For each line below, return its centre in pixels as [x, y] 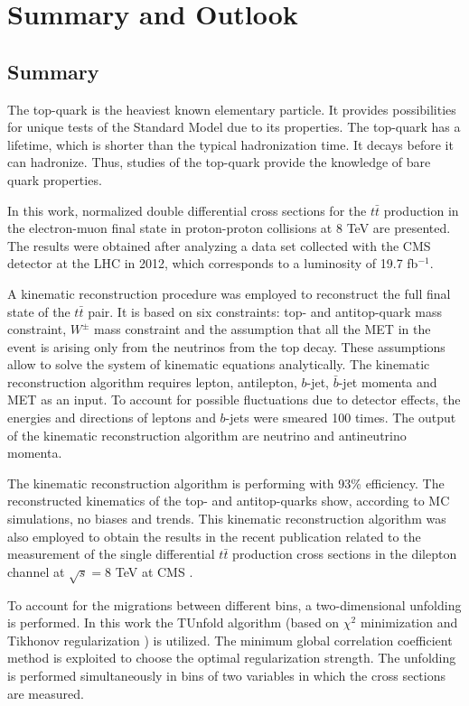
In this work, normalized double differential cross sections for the [187, 210]
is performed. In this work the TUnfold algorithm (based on [174, 622]
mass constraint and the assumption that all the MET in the [263, 329]
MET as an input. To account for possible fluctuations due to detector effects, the [234, 399]
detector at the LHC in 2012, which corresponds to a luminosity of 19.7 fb [213, 263]
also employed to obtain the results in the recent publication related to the [214, 536]
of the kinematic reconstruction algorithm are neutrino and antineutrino [207, 435]
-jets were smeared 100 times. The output [341, 418]
